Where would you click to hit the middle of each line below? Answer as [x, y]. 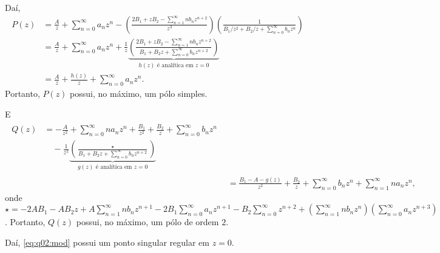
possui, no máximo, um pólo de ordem [147, 222]
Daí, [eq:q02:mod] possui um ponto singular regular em [107, 242]
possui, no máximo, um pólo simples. [139, 94]
